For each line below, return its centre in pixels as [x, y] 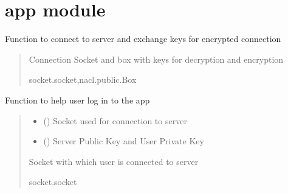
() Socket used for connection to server [115, 120]
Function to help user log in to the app [77, 100]
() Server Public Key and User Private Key [124, 141]
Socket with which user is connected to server [114, 161]
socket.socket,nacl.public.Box [83, 79]
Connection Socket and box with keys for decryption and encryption [156, 59]
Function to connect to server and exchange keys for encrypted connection [143, 39]
